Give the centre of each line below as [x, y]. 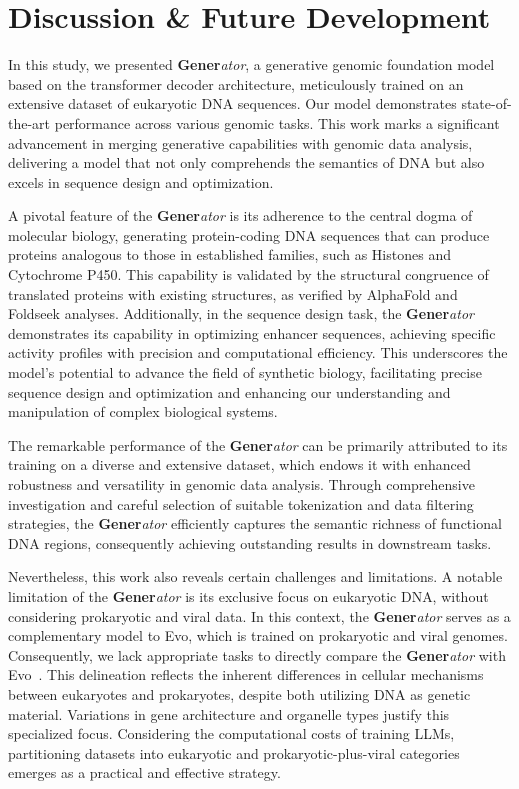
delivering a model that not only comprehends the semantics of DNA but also [246, 162]
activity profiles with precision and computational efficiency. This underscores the [258, 352]
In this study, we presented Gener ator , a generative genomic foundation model [251, 64]
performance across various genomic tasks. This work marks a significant [277, 122]
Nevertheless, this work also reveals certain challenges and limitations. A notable [255, 576]
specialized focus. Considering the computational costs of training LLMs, [231, 733]
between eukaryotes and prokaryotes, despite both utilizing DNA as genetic [239, 693]
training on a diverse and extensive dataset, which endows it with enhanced [239, 464]
